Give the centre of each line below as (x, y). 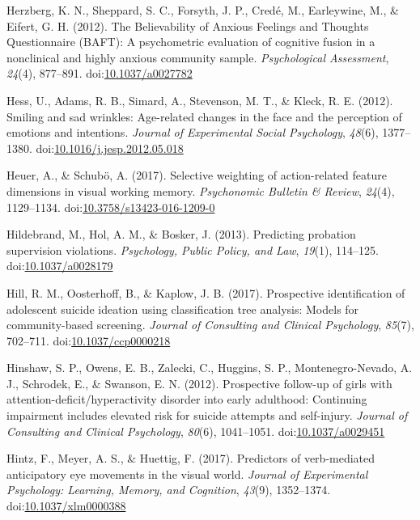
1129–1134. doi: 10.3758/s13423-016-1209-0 (111, 207)
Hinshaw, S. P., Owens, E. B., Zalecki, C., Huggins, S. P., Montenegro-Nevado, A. (210, 368)
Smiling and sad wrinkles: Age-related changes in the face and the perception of (204, 116)
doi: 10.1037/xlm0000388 (66, 506)
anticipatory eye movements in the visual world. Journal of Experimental (187, 473)
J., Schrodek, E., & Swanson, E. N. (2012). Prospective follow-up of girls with (199, 383)
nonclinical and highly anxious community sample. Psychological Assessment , (198, 57)
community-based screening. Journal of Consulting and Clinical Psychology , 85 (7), (210, 325)
